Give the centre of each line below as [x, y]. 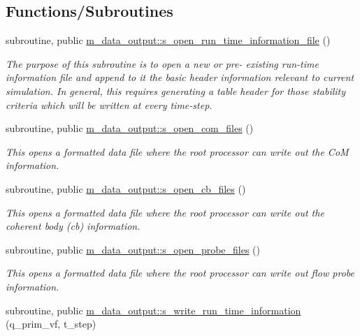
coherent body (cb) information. [73, 226]
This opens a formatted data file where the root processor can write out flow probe [180, 273]
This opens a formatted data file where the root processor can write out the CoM [177, 151]
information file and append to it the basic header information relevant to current [180, 77]
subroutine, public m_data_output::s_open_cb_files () [126, 188]
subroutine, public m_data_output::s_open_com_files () [130, 128]
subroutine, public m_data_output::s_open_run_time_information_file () [168, 40]
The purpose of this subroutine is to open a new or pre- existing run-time [162, 63]
